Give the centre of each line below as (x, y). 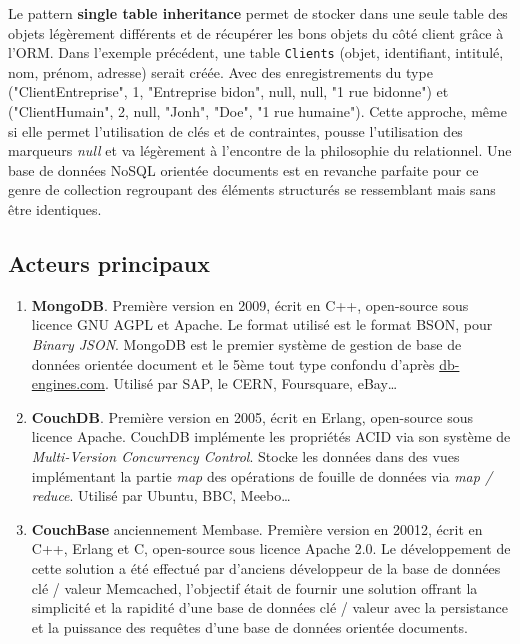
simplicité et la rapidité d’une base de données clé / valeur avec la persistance (269, 607)
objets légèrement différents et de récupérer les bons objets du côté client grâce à (256, 32)
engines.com (68, 383)
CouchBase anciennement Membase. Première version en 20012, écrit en (257, 528)
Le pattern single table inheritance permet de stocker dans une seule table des (258, 13)
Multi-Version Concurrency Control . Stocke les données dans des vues (245, 455)
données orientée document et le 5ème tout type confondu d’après (233, 363)
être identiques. (55, 209)
